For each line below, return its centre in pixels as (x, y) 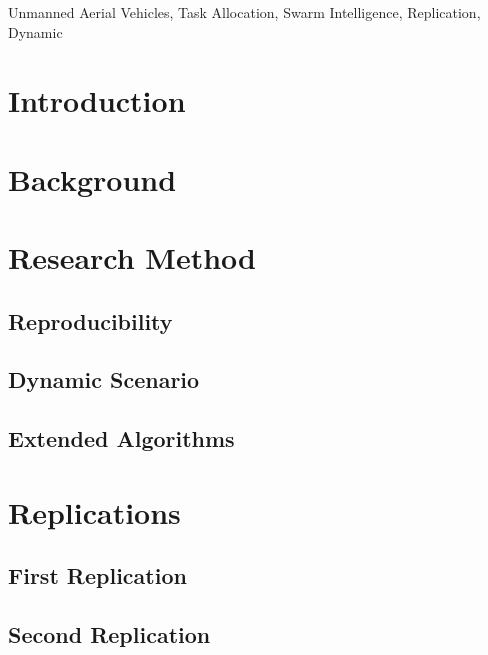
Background (92, 178)
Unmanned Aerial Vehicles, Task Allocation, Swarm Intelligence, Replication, (244, 12)
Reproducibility (90, 320)
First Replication (97, 575)
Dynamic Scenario (104, 379)
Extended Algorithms (121, 438)
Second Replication (109, 634)
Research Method (132, 257)
